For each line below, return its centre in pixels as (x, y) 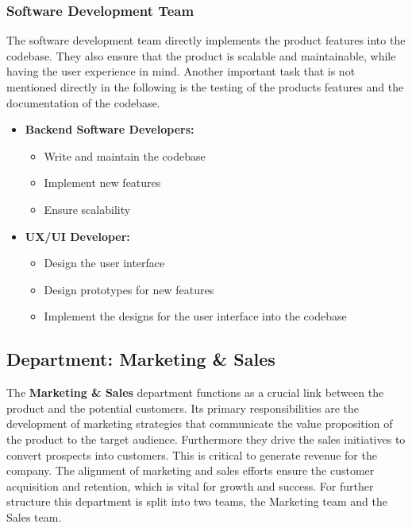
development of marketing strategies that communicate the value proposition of (200, 423)
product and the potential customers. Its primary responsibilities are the (183, 408)
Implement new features (102, 182)
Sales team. (34, 516)
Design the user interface (104, 263)
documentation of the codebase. (83, 102)
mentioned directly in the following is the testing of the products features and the (205, 87)
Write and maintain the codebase (125, 155)
